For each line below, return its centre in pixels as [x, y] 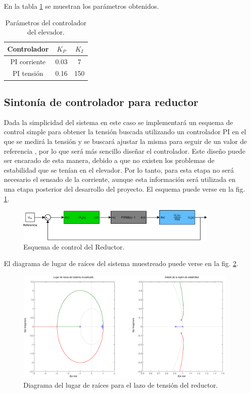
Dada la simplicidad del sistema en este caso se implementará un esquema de [118, 122]
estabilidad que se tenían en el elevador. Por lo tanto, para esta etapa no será [119, 170]
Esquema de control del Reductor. [74, 247]
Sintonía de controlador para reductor [101, 101]
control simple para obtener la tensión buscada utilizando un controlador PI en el [125, 132]
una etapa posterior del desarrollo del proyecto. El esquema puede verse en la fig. [125, 188]
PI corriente [28, 61]
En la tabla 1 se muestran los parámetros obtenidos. [82, 6]
